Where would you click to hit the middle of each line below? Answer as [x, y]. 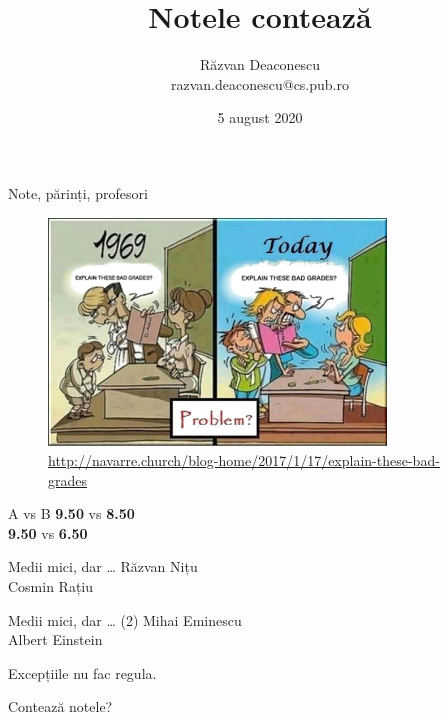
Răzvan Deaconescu [260, 64]
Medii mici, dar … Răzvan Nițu [103, 566]
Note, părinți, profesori [78, 192]
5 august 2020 [260, 117]
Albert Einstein [55, 639]
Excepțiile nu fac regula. [82, 672]
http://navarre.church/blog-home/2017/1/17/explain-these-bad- [244, 460]
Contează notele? [60, 706]
